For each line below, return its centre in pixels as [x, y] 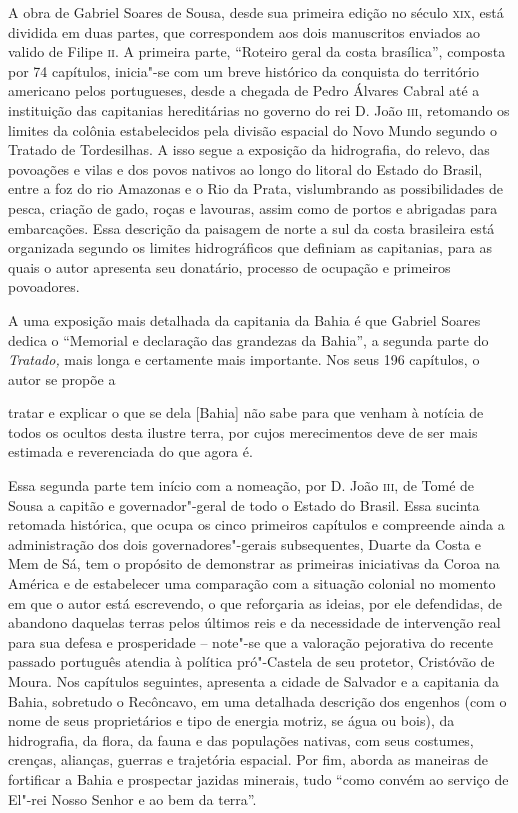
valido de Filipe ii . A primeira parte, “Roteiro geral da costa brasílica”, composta [257, 51]
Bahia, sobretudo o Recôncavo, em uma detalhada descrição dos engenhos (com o [257, 700]
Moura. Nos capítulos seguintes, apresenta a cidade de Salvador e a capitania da [253, 681]
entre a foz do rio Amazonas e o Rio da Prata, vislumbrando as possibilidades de [255, 188]
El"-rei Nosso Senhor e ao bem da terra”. [132, 798]
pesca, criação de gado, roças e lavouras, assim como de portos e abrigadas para [253, 207]
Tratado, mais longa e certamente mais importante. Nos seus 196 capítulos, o [244, 359]
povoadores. [44, 286]
